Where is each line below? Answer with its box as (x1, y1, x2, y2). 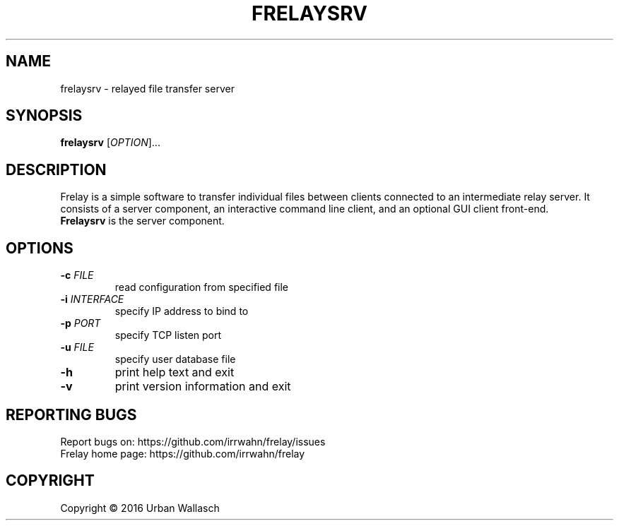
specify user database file (114, 353, 236, 366)
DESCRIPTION (6, 160, 107, 179)
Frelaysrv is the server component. (60, 215, 225, 227)
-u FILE (60, 341, 94, 354)
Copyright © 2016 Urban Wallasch (60, 501, 220, 514)
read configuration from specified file (114, 281, 289, 294)
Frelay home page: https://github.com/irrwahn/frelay (60, 447, 305, 460)
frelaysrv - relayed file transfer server (60, 82, 235, 95)
